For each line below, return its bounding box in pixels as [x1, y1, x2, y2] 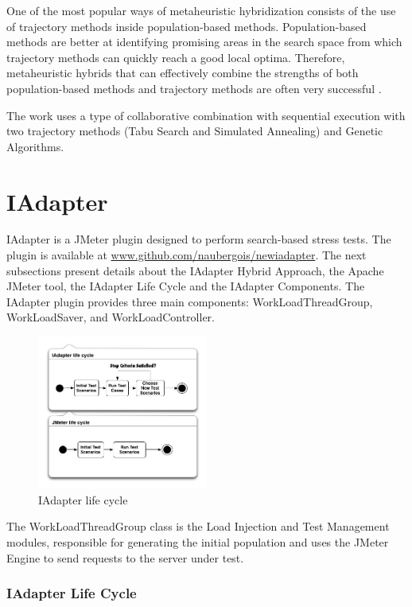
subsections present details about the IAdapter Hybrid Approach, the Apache [6, 262, 384, 278]
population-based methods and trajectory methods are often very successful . [6, 80, 382, 96]
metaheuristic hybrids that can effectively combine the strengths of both [6, 64, 359, 81]
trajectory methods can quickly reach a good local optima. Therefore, [6, 49, 345, 65]
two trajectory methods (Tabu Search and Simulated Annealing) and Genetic [6, 123, 383, 139]
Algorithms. [6, 138, 64, 154]
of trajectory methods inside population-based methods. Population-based [6, 18, 367, 34]
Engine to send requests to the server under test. [6, 549, 244, 566]
